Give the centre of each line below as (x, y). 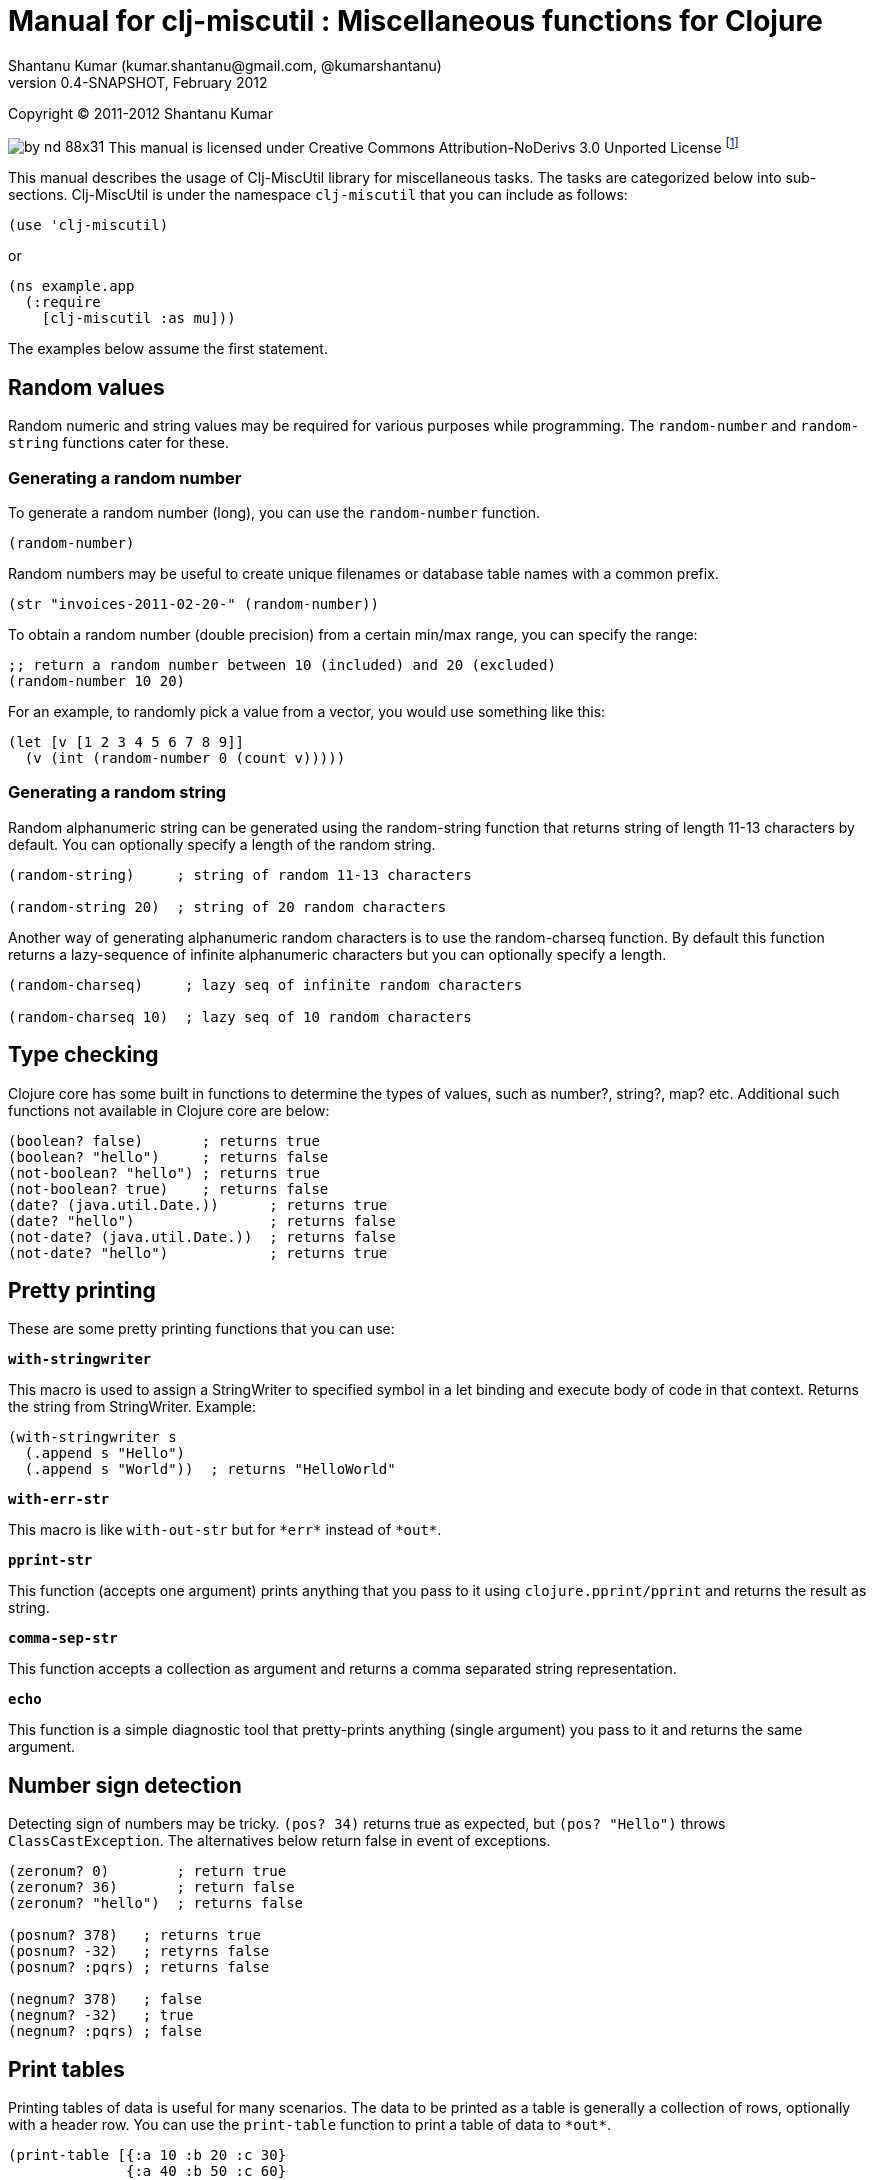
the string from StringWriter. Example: (132, 1407)
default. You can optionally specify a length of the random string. (222, 844)
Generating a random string (117, 792)
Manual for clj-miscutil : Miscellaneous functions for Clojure (415, 21)
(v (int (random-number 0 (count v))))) (185, 758)
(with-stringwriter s (92, 1437)
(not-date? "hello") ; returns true (198, 1252)
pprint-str (50, 1560)
